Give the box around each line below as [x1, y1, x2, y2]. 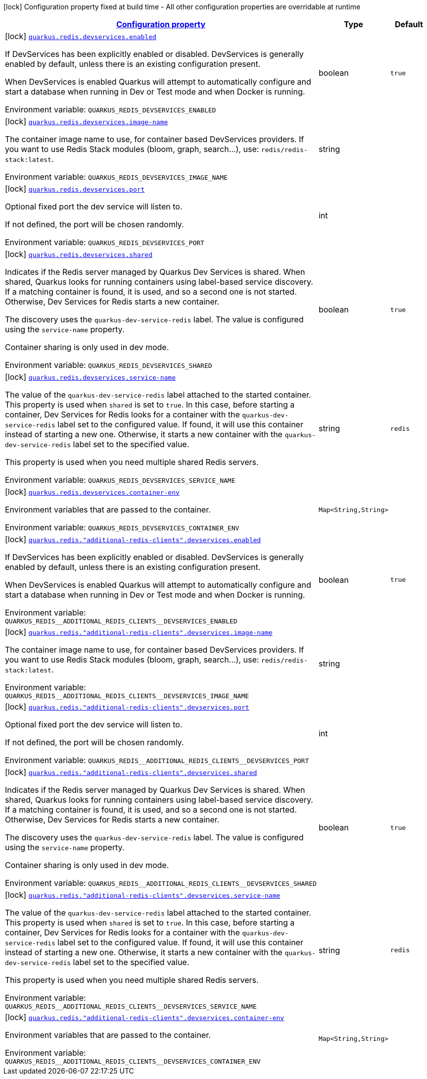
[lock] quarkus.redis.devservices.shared [5, 249, 153, 259]
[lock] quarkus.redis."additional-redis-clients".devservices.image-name [5, 627, 273, 637]
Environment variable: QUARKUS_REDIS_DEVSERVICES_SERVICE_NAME [5, 475, 236, 485]
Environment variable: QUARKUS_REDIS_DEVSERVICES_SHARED [5, 360, 212, 370]
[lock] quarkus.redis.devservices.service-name [5, 372, 176, 382]
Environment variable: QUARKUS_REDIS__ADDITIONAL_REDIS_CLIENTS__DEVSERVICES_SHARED [5, 878, 317, 888]
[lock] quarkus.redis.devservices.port [5, 184, 145, 194]
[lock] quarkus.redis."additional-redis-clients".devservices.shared [5, 767, 257, 777]
